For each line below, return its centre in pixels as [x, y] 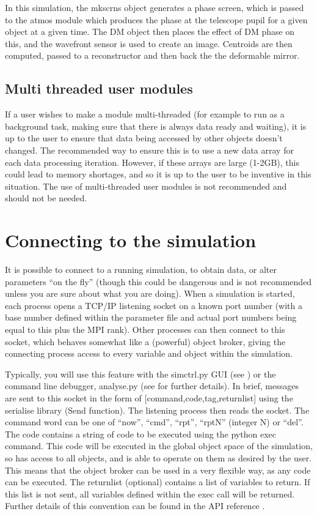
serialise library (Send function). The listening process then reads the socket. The [157, 410]
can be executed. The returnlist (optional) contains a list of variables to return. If [158, 482]
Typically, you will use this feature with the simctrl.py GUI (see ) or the [140, 374]
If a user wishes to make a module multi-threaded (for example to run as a [145, 114]
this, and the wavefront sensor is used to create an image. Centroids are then [149, 43]
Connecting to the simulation [131, 240]
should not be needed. [46, 198]
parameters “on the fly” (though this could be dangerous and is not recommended [158, 281]
